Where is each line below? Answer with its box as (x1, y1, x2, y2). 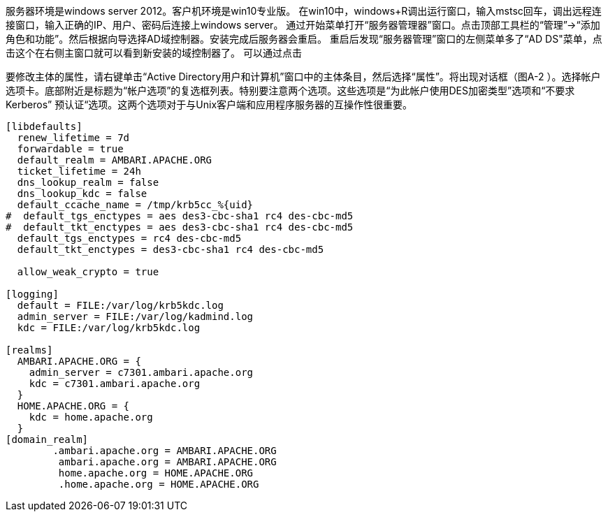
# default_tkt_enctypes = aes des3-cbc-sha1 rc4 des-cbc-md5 (6, 221, 354, 233)
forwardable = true (17, 143, 124, 154)
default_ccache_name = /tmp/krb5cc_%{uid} (17, 199, 254, 210)
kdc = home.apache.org (29, 412, 153, 423)
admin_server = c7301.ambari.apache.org (29, 367, 254, 378)
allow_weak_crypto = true (17, 266, 159, 277)
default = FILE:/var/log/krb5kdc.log (17, 300, 224, 311)
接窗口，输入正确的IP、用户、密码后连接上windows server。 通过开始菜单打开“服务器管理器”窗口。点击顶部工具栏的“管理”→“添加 (6, 19, 600, 31)
